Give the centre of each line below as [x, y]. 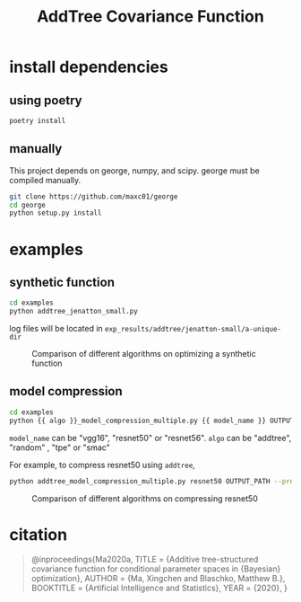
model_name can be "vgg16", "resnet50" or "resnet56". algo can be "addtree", [150, 438]
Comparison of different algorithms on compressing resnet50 [145, 498]
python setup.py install [56, 213]
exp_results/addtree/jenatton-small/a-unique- [193, 330]
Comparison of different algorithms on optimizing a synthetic [144, 354]
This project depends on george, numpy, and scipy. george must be [134, 170]
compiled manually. [45, 180]
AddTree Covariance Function [150, 17]
